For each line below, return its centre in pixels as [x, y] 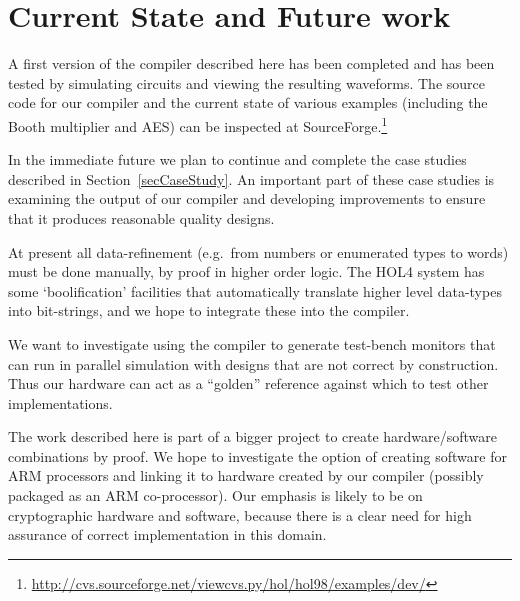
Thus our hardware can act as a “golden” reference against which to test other [248, 383]
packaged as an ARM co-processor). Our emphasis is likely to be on [215, 495]
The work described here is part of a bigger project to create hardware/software [253, 436]
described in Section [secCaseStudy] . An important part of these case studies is [251, 178]
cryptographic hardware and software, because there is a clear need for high [240, 514]
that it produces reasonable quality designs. [141, 217]
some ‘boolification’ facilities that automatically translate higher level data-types [255, 290]
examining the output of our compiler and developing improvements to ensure [247, 198]
